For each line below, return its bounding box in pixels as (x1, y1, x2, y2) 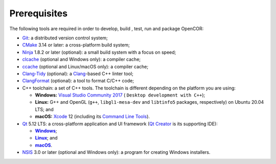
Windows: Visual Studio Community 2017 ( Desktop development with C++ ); (35, 92, 205, 98)
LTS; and (35, 106, 54, 112)
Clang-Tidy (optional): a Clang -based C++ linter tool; (22, 71, 134, 77)
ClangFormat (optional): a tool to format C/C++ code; (22, 78, 134, 84)
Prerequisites (9, 8, 68, 19)
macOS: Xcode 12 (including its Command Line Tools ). (35, 113, 150, 120)
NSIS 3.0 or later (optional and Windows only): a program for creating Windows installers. (22, 149, 211, 155)
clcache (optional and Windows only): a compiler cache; (22, 56, 141, 62)
